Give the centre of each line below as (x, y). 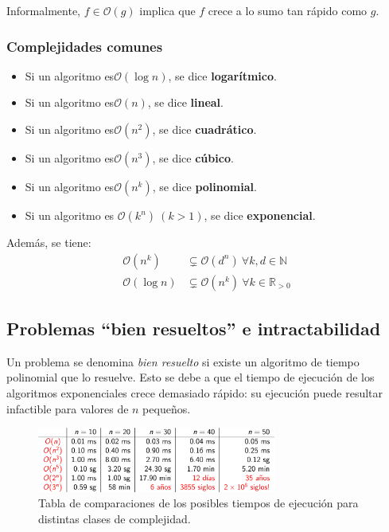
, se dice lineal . (185, 102)
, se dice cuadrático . (204, 129)
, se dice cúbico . (193, 158)
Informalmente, (43, 10)
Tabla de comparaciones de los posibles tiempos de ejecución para (198, 503)
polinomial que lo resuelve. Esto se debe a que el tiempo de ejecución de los (191, 377)
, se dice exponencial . (260, 215)
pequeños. (167, 408)
